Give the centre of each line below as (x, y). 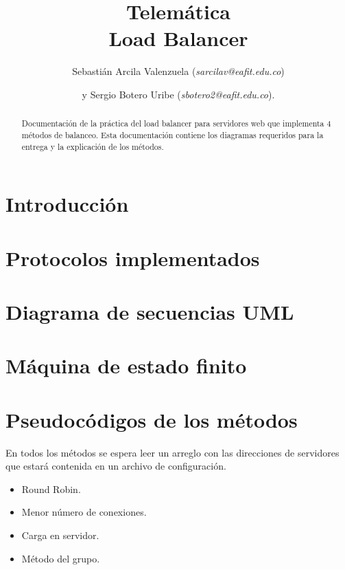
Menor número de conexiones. (84, 512)
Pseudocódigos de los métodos (152, 419)
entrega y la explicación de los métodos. (93, 146)
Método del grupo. (61, 558)
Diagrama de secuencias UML (150, 312)
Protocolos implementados (133, 257)
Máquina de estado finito (126, 365)
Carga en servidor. (60, 535)
